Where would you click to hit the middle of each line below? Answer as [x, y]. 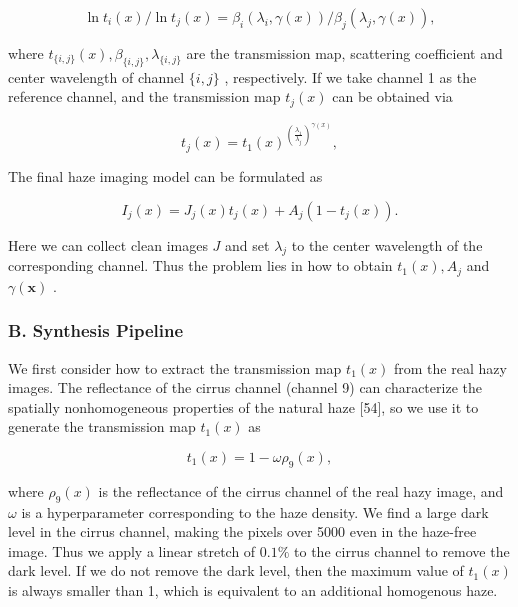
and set [247, 244]
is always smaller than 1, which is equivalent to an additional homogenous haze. [253, 589]
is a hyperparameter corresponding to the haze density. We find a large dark [255, 511]
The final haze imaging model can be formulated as [165, 175]
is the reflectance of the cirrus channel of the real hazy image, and [301, 490]
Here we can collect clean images [108, 244]
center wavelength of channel [96, 76]
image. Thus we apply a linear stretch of [132, 550]
